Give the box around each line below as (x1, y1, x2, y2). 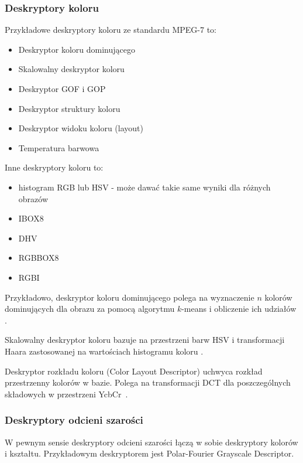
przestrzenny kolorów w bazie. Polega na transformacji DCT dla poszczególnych (5, 376, 291, 389)
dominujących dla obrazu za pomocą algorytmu (5, 302, 175, 315)
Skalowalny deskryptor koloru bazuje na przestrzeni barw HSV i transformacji (5, 333, 285, 346)
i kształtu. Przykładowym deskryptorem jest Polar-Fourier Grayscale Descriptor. (5, 447, 294, 459)
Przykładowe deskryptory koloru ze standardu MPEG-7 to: (5, 23, 216, 36)
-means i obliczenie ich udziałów (181, 302, 297, 315)
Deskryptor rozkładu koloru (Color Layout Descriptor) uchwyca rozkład (5, 365, 263, 377)
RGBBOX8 (18, 251, 59, 264)
